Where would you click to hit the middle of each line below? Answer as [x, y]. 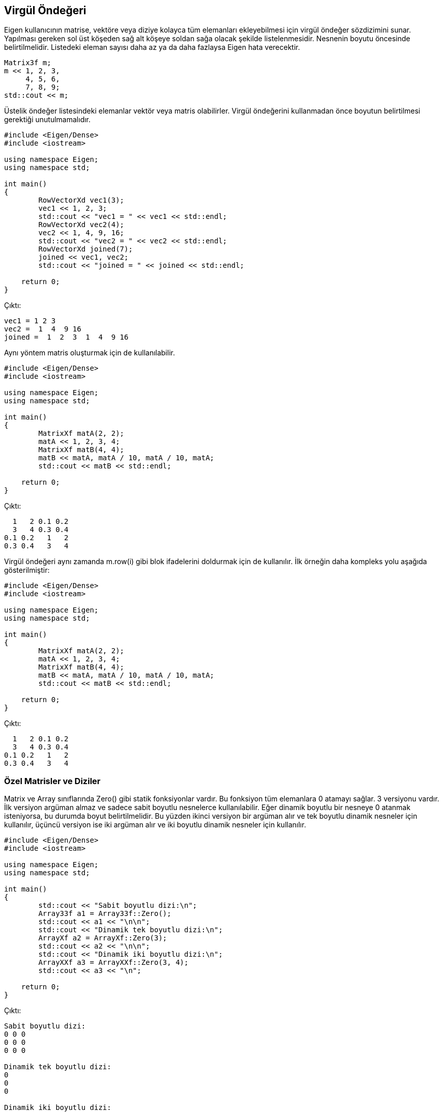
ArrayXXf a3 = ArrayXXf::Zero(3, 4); [113, 963]
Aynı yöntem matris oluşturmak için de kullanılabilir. [90, 353]
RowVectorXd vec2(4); [81, 225]
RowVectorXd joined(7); [85, 249]
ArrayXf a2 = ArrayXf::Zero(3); [103, 938]
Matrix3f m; [28, 63]
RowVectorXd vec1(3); [81, 200]
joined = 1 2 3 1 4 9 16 [66, 337]
